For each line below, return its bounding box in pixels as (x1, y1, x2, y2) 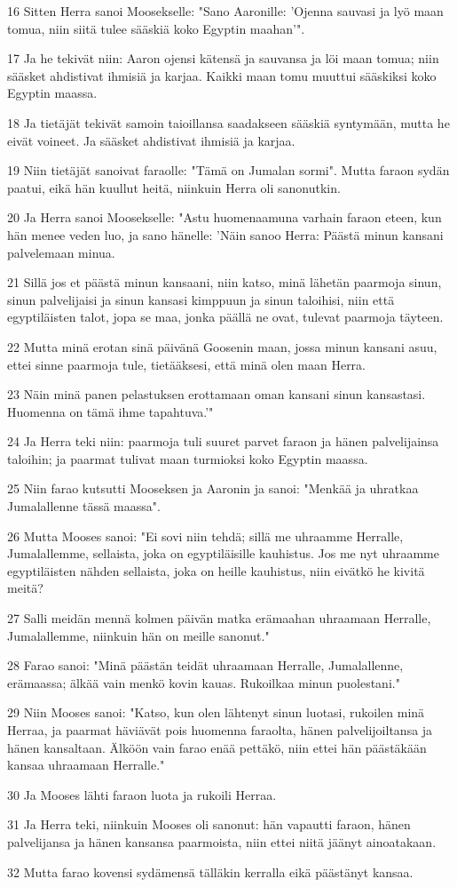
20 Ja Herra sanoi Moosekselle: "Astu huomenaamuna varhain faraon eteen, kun (7, 208, 442, 227)
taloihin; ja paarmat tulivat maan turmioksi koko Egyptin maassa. (7, 449, 368, 467)
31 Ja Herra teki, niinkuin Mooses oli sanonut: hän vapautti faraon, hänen (7, 815, 411, 834)
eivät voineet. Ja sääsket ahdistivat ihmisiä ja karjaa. (7, 131, 295, 149)
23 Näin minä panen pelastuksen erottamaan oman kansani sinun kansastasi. (7, 385, 426, 404)
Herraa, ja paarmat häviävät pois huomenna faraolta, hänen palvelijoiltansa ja (7, 721, 433, 739)
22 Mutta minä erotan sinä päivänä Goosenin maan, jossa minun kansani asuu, (7, 337, 437, 356)
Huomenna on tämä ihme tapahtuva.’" (7, 402, 214, 420)
